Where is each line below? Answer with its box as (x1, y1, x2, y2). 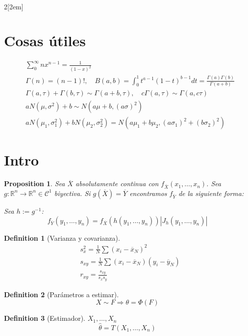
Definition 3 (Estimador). (4, 313, 85, 323)
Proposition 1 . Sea (4, 178, 65, 189)
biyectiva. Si (54, 188, 91, 198)
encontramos (129, 188, 167, 198)
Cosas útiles (4, 30, 86, 50)
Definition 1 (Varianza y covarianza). (4, 232, 120, 243)
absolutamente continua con (75, 178, 159, 189)
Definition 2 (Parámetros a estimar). (4, 289, 119, 299)
